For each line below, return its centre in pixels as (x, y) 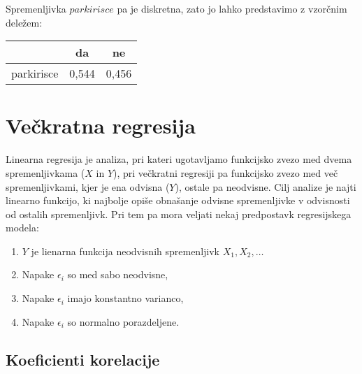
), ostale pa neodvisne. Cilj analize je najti (266, 186)
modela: (22, 228)
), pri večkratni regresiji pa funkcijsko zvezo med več (226, 172)
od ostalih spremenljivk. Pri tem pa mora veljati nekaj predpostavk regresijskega (179, 214)
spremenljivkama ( (45, 172)
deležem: (24, 22)
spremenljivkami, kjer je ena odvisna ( (88, 186)
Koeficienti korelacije (83, 359)
